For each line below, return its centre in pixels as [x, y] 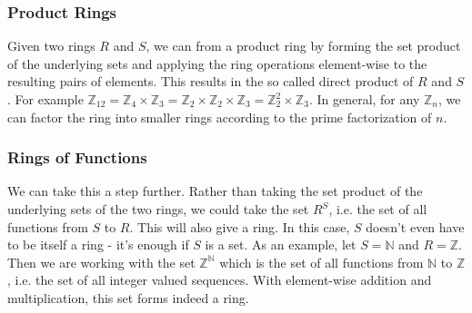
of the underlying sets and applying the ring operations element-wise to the [217, 63]
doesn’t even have [415, 226]
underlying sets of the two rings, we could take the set [158, 209]
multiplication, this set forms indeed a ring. [128, 297]
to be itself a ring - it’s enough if [98, 245]
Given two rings [51, 46]
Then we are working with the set [101, 262]
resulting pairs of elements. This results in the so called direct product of [211, 81]
